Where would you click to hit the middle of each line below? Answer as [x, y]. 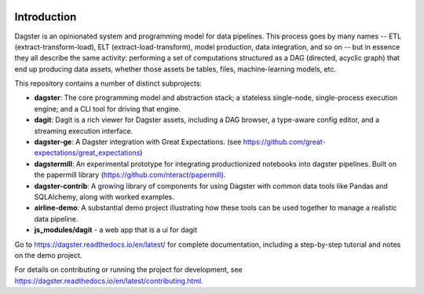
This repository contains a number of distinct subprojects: [108, 83]
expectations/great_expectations [87, 153]
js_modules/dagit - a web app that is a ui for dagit [116, 230]
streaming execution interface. [84, 130]
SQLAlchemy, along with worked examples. [104, 197]
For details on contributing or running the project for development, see [128, 270]
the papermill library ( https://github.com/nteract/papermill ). [130, 175]
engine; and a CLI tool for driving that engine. [107, 108]
